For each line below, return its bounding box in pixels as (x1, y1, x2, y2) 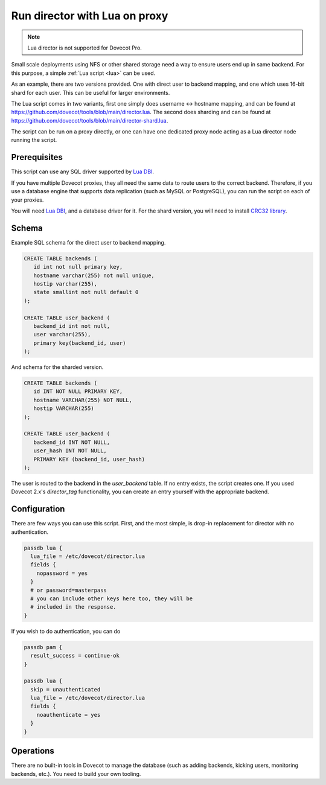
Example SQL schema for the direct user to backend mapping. (11, 239, 166, 246)
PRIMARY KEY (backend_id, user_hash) (33, 456, 145, 463)
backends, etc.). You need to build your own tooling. (11, 770, 141, 777)
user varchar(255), (33, 331, 91, 338)
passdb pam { (24, 644, 63, 650)
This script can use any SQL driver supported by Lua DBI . (11, 168, 154, 175)
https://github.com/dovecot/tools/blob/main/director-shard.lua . (11, 117, 168, 124)
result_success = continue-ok (30, 652, 120, 659)
